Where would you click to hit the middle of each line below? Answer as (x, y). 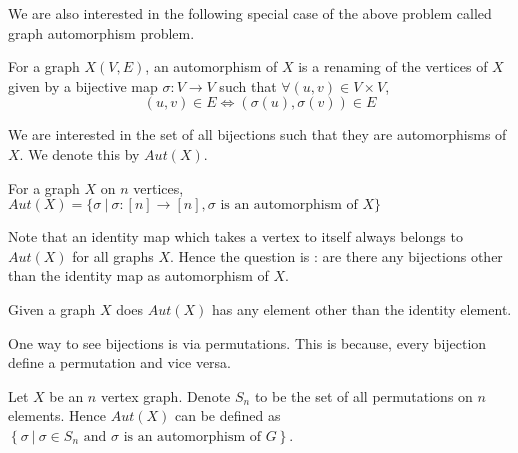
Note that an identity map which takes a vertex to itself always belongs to (235, 236)
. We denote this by (79, 153)
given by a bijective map (83, 85)
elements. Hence (57, 415)
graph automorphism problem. (101, 32)
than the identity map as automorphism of (138, 275)
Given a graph (52, 308)
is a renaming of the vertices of (393, 66)
